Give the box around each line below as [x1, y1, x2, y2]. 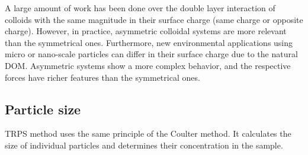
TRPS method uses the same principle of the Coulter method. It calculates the [5, 127, 291, 140]
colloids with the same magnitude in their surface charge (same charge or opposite [5, 13, 303, 25]
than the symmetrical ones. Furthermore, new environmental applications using [5, 36, 293, 48]
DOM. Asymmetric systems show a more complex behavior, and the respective [5, 59, 291, 71]
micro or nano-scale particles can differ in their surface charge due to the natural [5, 48, 298, 60]
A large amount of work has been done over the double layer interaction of [5, 2, 275, 14]
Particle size [5, 100, 81, 118]
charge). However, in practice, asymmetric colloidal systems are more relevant [5, 25, 287, 37]
